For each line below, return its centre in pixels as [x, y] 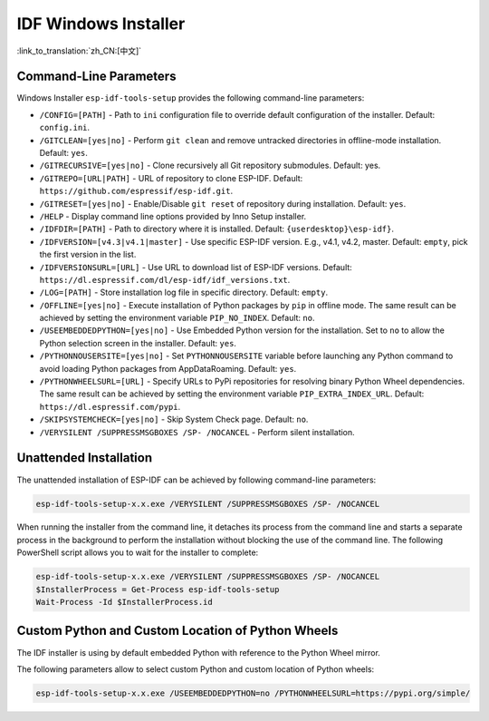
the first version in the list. [88, 255]
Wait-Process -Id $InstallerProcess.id [124, 602]
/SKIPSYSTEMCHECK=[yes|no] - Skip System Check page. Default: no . [174, 419]
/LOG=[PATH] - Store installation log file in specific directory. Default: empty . [184, 292]
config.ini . [65, 128]
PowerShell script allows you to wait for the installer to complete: [138, 552]
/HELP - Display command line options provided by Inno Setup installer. [173, 216]
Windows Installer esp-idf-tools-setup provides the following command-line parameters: [191, 98]
